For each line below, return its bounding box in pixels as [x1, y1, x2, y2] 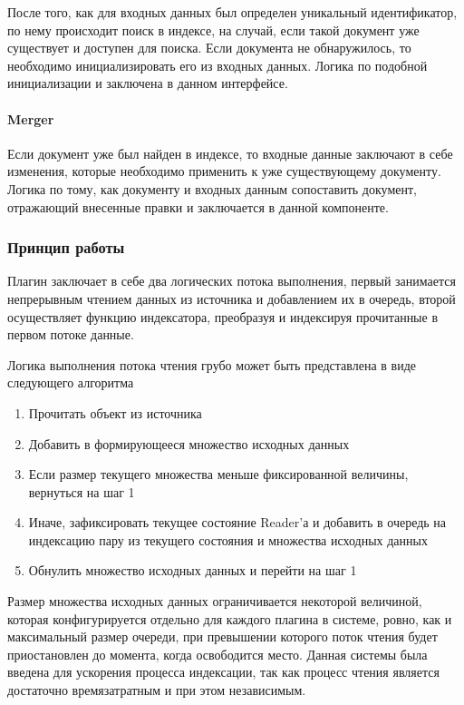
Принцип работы [7, 236, 125, 259]
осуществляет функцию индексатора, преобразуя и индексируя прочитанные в [7, 307, 439, 326]
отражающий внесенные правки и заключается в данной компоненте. [7, 197, 389, 216]
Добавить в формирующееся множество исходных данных [28, 434, 350, 453]
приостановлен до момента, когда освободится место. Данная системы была [7, 644, 428, 663]
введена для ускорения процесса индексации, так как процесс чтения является [7, 662, 440, 681]
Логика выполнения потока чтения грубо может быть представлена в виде [7, 355, 417, 374]
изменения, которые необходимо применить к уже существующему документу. [7, 162, 441, 181]
